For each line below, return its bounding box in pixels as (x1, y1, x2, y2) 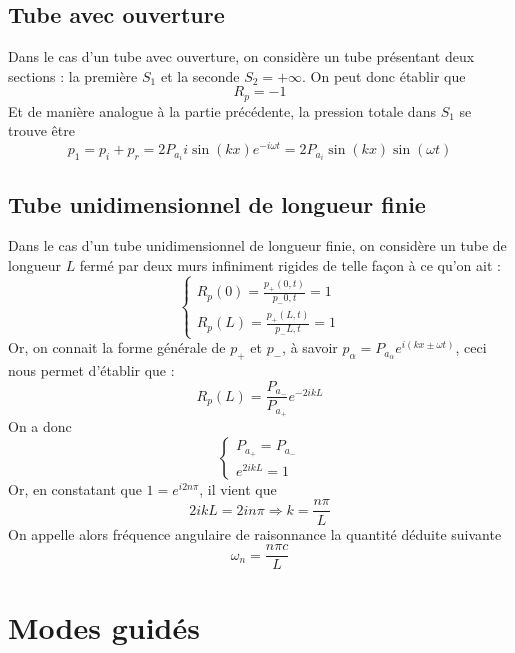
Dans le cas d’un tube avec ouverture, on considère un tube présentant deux (8, 46, 475, 67)
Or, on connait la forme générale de (8, 337, 226, 358)
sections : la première (8, 65, 138, 86)
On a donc (8, 416, 72, 437)
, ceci (455, 337, 487, 358)
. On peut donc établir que (302, 65, 466, 86)
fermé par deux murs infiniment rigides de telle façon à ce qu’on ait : (79, 255, 501, 275)
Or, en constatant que (8, 478, 142, 499)
